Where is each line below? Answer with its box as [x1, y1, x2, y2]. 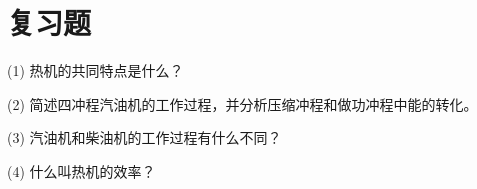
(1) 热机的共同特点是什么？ [7, 60, 184, 81]
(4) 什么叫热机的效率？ [7, 160, 156, 181]
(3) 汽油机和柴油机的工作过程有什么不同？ [7, 127, 282, 148]
